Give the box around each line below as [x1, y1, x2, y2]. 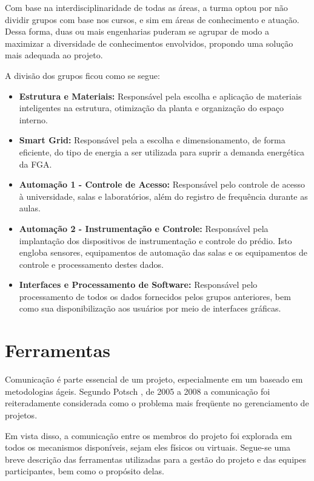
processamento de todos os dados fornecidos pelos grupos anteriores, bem [19, 290, 291, 302]
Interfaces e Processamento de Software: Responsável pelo [19, 278, 258, 291]
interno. [19, 113, 48, 126]
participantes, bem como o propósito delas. [5, 465, 164, 477]
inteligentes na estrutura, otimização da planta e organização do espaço [19, 101, 284, 114]
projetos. [5, 408, 38, 421]
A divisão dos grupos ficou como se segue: [5, 69, 160, 81]
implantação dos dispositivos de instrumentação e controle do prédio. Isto [19, 234, 292, 247]
